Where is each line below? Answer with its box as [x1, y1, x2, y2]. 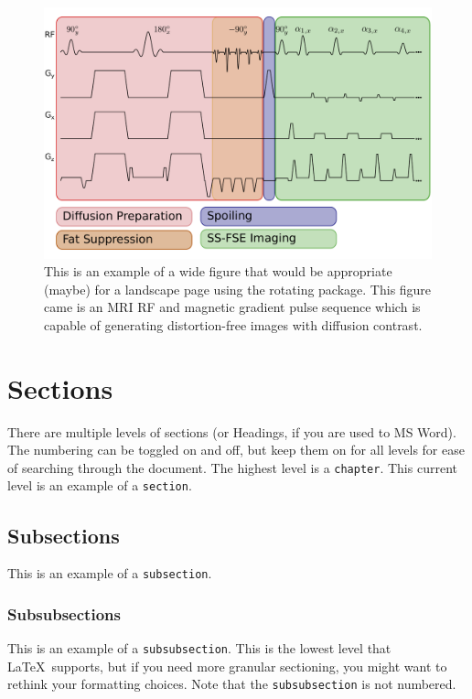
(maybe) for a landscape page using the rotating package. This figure [44, 279, 432, 298]
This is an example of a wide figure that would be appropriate [44, 262, 392, 281]
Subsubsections [7, 602, 121, 625]
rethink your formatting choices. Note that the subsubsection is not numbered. [7, 674, 456, 694]
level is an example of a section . [7, 476, 192, 495]
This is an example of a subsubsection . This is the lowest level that [7, 639, 392, 658]
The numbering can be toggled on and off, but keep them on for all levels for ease [7, 440, 465, 459]
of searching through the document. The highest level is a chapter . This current [7, 457, 457, 477]
